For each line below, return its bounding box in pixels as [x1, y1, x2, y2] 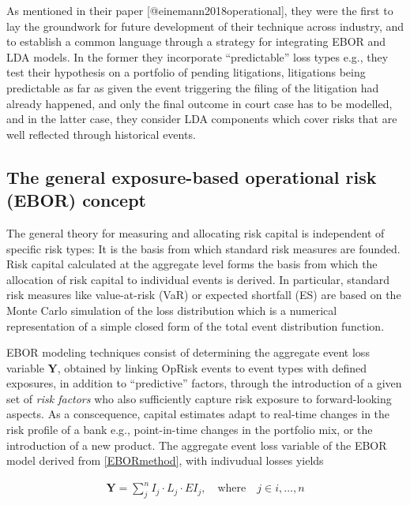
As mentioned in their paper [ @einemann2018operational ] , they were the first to [6, 2, 393, 18]
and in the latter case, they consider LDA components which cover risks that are [6, 110, 397, 127]
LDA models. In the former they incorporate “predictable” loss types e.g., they [6, 48, 389, 65]
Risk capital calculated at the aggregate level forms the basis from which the [6, 256, 378, 272]
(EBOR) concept [6, 188, 146, 212]
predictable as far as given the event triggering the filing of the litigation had [6, 79, 379, 95]
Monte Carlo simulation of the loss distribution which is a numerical [6, 301, 337, 318]
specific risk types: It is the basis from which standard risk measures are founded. [6, 240, 401, 256]
